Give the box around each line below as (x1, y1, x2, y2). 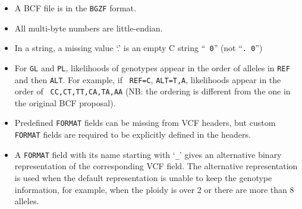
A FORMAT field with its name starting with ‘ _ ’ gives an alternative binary (14, 148, 282, 160)
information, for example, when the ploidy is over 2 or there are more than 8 (14, 183, 294, 195)
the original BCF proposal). (14, 96, 116, 109)
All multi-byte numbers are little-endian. (14, 21, 163, 34)
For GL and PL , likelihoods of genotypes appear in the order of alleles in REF (14, 61, 290, 74)
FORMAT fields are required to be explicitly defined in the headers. (14, 128, 251, 141)
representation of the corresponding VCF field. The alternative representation (14, 160, 298, 172)
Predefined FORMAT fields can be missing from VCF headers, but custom (14, 116, 276, 129)
